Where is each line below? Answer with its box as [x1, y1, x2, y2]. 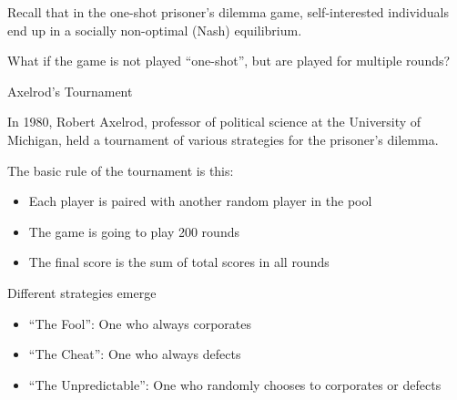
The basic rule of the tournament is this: [7, 160, 234, 179]
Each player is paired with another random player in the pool [28, 191, 372, 210]
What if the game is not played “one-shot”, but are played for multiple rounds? [7, 51, 451, 70]
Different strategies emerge [7, 282, 157, 302]
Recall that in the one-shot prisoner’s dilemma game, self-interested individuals [7, 3, 449, 21]
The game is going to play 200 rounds [28, 221, 239, 241]
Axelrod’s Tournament [7, 81, 133, 100]
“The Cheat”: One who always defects [28, 344, 241, 364]
